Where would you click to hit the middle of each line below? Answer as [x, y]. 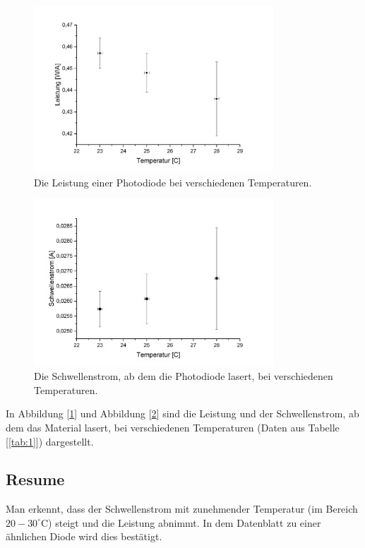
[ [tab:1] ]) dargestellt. [50, 441]
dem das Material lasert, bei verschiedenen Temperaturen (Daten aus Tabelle [173, 427]
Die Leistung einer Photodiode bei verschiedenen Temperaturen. [173, 182]
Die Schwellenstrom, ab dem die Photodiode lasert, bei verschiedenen [184, 376]
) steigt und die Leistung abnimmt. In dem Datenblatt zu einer [185, 522]
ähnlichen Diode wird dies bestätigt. [84, 536]
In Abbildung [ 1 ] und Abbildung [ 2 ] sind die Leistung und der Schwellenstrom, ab [182, 413]
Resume [35, 479]
